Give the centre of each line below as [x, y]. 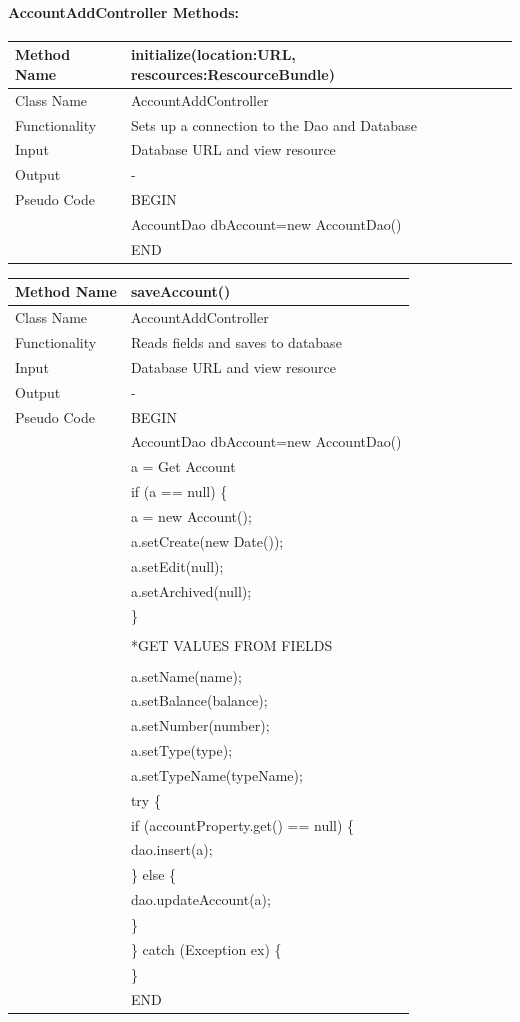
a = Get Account [183, 466]
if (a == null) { [179, 491]
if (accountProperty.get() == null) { [242, 824]
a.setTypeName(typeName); [216, 774]
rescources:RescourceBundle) [232, 73]
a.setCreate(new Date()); [207, 540]
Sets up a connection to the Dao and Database [273, 124]
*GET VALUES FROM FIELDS [231, 645]
